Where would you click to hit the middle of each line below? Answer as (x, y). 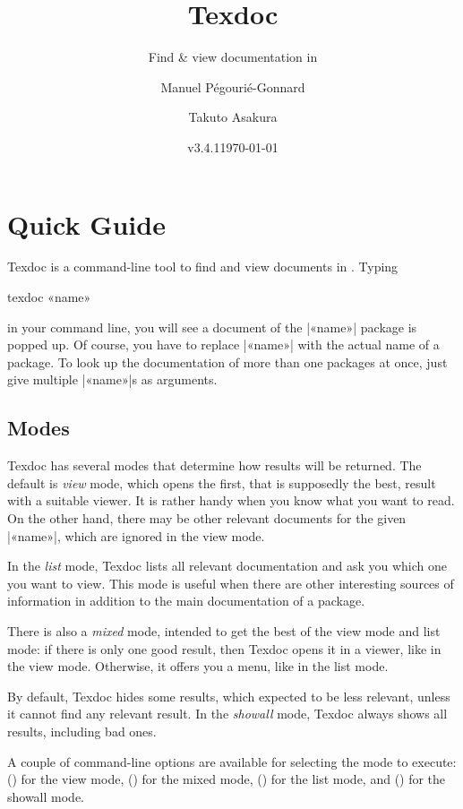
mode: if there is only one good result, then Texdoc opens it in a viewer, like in (224, 648)
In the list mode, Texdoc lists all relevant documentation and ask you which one (227, 566)
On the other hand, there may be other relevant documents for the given (207, 517)
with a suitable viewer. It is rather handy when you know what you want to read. (231, 500)
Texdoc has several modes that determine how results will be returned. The (214, 465)
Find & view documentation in (233, 57)
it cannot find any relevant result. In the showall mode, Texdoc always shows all (227, 714)
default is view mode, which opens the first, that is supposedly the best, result (222, 482)
